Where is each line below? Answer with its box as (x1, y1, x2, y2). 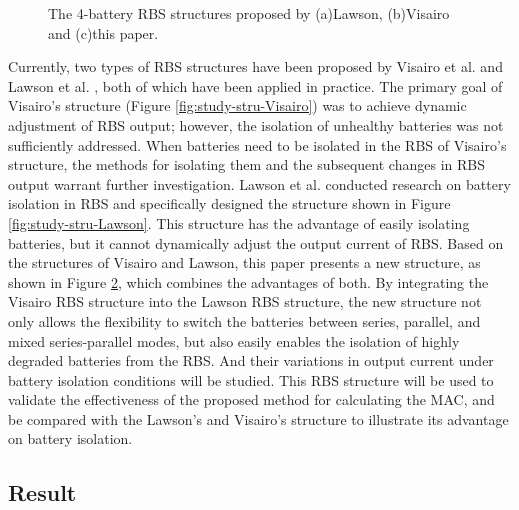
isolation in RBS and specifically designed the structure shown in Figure (8, 193, 451, 214)
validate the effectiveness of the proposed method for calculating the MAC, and (8, 389, 495, 410)
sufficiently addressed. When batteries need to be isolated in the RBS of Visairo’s (8, 134, 507, 155)
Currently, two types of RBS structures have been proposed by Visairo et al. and (8, 56, 503, 77)
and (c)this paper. (48, 22, 159, 43)
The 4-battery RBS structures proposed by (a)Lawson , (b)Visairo (48, 3, 450, 23)
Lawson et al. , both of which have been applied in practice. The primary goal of (8, 75, 503, 96)
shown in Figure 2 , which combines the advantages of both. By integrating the (8, 271, 489, 292)
